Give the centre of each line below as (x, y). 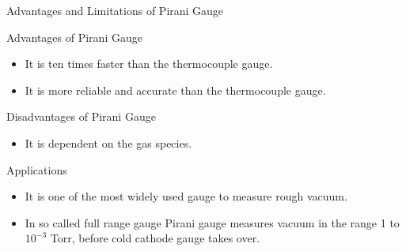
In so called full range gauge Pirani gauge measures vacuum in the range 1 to (212, 222)
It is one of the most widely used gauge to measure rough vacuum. (186, 196)
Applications (37, 169)
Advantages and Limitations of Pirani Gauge (115, 10)
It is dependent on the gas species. (108, 142)
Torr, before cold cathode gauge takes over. (155, 238)
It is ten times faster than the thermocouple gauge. (149, 64)
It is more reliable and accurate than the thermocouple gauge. (175, 90)
